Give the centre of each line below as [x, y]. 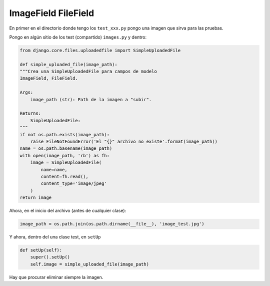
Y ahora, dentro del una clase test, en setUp [55, 237]
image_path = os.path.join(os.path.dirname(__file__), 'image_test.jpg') [112, 224]
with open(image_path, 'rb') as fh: [65, 156]
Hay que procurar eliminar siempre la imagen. [56, 277]
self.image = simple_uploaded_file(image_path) [90, 264]
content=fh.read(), [64, 176]
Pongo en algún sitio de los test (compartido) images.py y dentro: [78, 37]
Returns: [30, 113]
